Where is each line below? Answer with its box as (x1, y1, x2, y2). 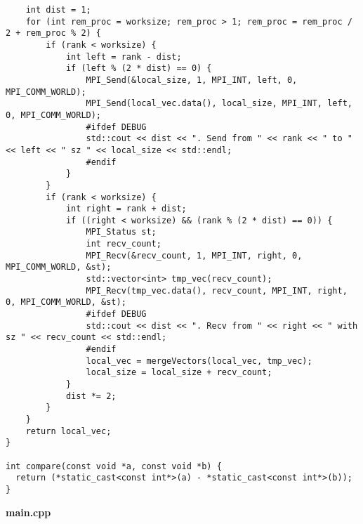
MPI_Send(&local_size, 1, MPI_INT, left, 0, (86, 74, 298, 85)
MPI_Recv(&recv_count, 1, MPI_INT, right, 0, (86, 250, 303, 261)
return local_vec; (25, 426, 112, 436)
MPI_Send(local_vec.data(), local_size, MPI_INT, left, (86, 98, 352, 109)
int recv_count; (86, 239, 161, 249)
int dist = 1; (25, 5, 91, 15)
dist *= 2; (65, 391, 117, 401)
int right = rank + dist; (65, 204, 187, 214)
